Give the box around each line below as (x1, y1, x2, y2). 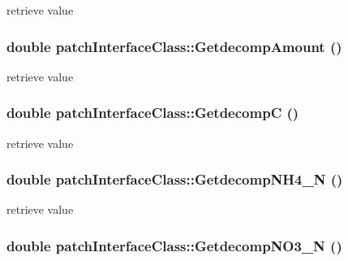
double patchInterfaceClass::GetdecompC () (6, 102, 299, 123)
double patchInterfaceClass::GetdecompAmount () (6, 36, 342, 56)
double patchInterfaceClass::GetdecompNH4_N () (6, 169, 343, 189)
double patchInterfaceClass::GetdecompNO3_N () (6, 235, 342, 255)
